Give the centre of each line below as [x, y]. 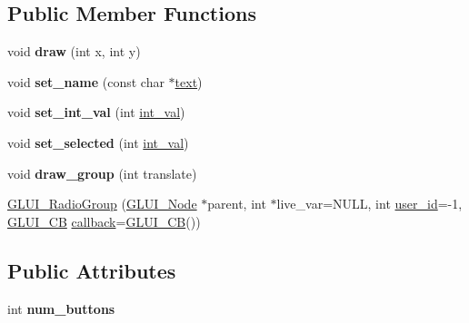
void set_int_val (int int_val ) [96, 112]
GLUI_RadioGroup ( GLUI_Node [102, 204]
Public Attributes [92, 270]
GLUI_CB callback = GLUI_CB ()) [104, 221]
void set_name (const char [86, 81]
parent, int [237, 204]
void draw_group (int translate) [102, 173]
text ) [189, 81]
